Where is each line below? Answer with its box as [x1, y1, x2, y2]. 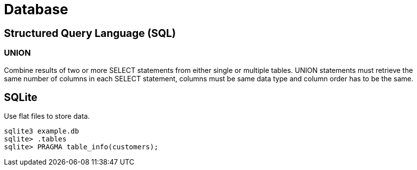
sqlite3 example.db [4, 127, 79, 136]
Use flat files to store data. [4, 112, 90, 121]
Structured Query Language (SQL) [4, 27, 176, 39]
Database [4, 1, 68, 18]
